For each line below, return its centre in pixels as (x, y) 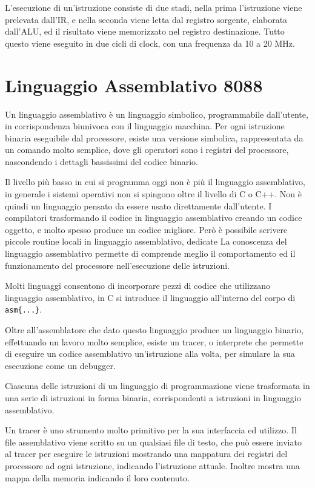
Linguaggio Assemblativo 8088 (134, 85)
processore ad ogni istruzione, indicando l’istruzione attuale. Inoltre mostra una (152, 466)
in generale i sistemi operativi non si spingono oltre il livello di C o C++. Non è (154, 194)
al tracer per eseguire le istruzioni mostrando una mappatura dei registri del (146, 454)
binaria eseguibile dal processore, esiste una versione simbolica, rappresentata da (154, 137)
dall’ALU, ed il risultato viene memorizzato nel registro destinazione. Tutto (145, 31)
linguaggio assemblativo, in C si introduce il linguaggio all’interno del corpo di (150, 297)
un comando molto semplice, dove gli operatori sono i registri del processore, (147, 150)
